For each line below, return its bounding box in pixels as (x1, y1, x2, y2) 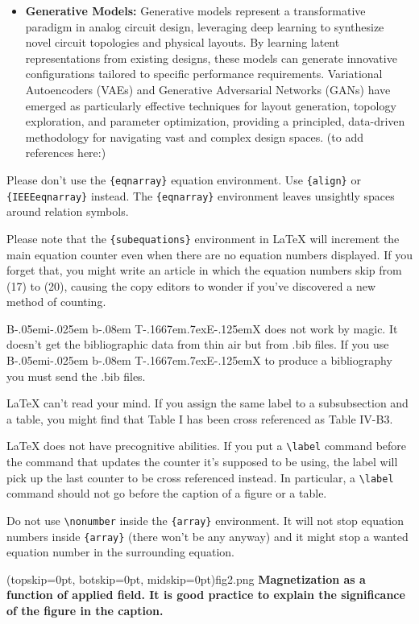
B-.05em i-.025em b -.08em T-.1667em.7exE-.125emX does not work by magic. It (6, 320, 398, 337)
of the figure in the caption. (6, 602, 164, 619)
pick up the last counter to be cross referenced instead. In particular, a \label (6, 469, 394, 486)
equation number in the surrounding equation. (6, 543, 234, 560)
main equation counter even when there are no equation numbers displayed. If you (6, 246, 413, 262)
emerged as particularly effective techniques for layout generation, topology (25, 97, 396, 114)
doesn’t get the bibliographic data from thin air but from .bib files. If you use (6, 336, 389, 353)
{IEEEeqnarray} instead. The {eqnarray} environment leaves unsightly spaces (6, 187, 395, 204)
